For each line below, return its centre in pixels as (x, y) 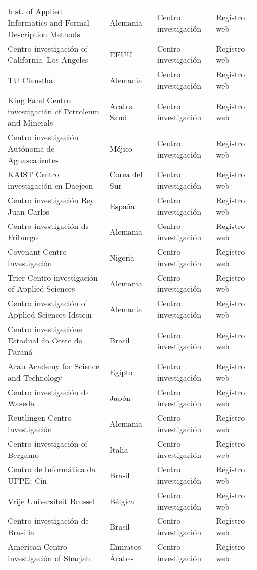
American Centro (38, 546)
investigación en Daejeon (51, 186)
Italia (119, 449)
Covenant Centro (37, 252)
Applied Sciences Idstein (50, 314)
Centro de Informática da (52, 469)
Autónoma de (31, 148)
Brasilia (21, 532)
